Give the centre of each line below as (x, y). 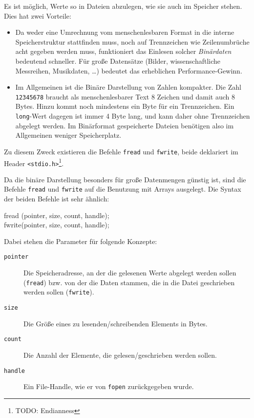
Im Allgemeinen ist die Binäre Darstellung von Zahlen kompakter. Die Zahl (128, 87)
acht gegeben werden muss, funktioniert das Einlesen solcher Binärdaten (123, 51)
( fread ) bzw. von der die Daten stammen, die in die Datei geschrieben (129, 282)
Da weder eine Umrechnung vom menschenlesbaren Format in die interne (125, 32)
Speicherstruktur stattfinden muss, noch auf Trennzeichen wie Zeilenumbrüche (132, 41)
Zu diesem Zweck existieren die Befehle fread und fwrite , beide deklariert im (121, 151)
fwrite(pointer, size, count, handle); (57, 225)
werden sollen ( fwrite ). (59, 292)
